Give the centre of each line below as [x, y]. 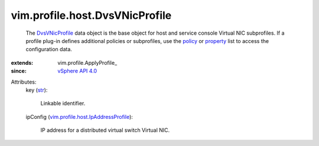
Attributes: [24, 82]
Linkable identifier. [63, 104]
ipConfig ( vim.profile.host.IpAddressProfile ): [79, 117]
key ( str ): [37, 90]
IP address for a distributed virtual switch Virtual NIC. [105, 130]
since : [19, 71]
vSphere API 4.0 [77, 71]
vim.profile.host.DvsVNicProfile [91, 15]
